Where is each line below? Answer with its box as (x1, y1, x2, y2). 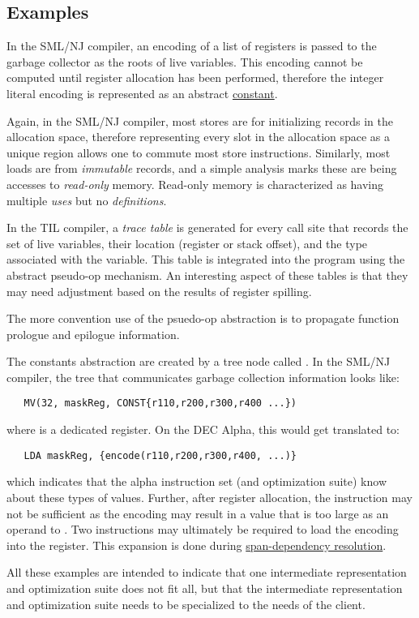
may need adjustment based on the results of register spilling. (6, 282, 312, 299)
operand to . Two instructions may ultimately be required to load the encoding (6, 521, 399, 538)
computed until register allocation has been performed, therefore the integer (6, 69, 384, 86)
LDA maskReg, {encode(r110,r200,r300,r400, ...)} (24, 449, 297, 461)
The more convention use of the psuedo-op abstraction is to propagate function (6, 310, 400, 327)
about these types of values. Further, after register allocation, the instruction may (6, 488, 413, 505)
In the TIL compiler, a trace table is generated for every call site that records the (6, 219, 408, 236)
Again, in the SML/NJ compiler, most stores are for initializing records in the (6, 112, 393, 129)
